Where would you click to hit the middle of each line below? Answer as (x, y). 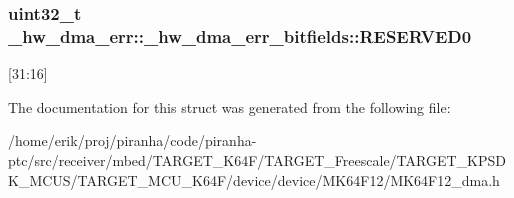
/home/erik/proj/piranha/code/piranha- (132, 140)
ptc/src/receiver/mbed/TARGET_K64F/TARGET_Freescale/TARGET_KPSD (257, 159)
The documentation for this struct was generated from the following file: (229, 106)
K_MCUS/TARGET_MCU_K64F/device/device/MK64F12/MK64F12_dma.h (254, 179)
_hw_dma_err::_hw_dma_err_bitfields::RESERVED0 (240, 35)
